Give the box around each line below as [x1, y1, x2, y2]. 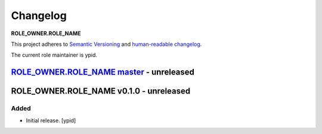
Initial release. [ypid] [26, 117, 76, 124]
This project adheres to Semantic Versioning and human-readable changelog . [11, 40, 202, 48]
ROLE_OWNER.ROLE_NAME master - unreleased [11, 67, 195, 77]
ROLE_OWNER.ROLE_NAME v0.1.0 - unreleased [11, 86, 191, 96]
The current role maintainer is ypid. [11, 51, 98, 59]
